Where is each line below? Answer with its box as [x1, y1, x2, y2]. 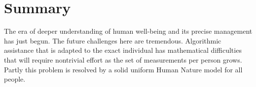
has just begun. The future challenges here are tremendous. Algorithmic [4, 35, 221, 45]
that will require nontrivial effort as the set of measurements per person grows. [4, 54, 242, 65]
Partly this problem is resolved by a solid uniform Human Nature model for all [4, 64, 243, 74]
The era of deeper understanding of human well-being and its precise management [4, 26, 253, 36]
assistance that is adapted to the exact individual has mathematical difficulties [4, 45, 242, 55]
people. [4, 74, 26, 84]
